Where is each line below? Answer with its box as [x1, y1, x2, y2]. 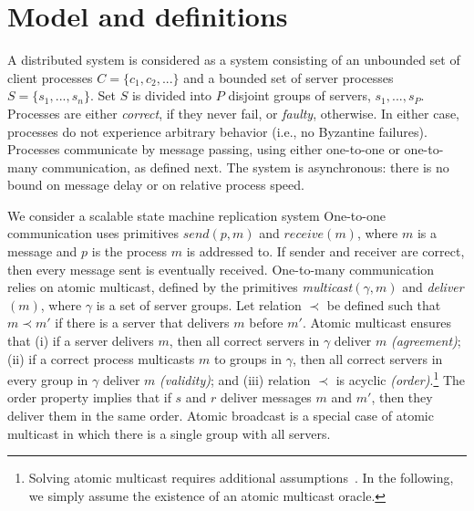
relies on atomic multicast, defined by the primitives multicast [7, 277, 353, 297]
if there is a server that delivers [55, 313, 230, 332]
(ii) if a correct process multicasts [7, 349, 195, 368]
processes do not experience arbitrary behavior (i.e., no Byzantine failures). [7, 121, 428, 141]
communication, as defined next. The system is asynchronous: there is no [42, 157, 449, 176]
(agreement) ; [390, 331, 461, 350]
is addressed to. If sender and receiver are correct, [186, 242, 465, 261]
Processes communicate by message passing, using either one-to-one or [7, 140, 400, 159]
